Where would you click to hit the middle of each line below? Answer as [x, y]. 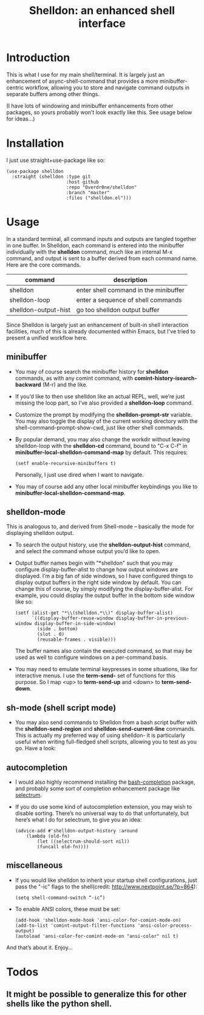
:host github [82, 182]
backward [28, 385]
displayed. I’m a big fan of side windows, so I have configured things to [104, 576]
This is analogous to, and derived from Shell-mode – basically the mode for [100, 526]
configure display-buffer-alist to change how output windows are [96, 570]
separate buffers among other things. [53, 94]
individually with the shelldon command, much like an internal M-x [90, 252]
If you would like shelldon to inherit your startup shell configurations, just [106, 880]
